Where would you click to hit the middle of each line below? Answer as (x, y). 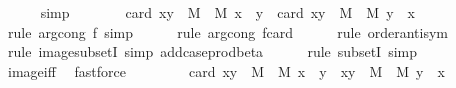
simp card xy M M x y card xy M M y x (227, 12)
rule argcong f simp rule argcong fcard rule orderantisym (227, 31)
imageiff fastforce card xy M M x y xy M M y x (226, 70)
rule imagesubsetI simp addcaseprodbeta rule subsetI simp (212, 51)
